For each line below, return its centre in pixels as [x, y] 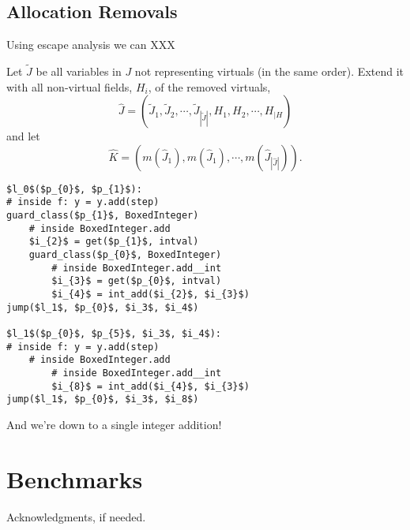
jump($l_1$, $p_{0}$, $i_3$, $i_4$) [103, 307]
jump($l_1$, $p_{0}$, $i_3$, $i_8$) [103, 399]
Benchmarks [75, 478]
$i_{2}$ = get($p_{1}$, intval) [114, 242]
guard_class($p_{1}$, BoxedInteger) [103, 216]
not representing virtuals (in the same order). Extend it [269, 71]
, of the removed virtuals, [209, 86]
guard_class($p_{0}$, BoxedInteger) [125, 255]
